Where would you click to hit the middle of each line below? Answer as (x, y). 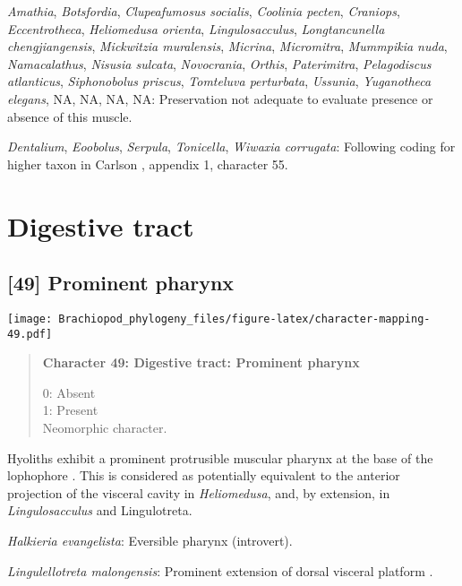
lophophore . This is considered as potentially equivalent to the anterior (204, 475)
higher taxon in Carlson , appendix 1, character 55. (148, 164)
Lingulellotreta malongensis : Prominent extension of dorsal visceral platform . (220, 570)
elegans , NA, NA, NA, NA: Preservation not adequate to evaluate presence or (220, 98)
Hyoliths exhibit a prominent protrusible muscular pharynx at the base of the (220, 457)
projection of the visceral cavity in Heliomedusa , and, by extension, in (199, 492)
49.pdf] (30, 334)
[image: (30, 319)
